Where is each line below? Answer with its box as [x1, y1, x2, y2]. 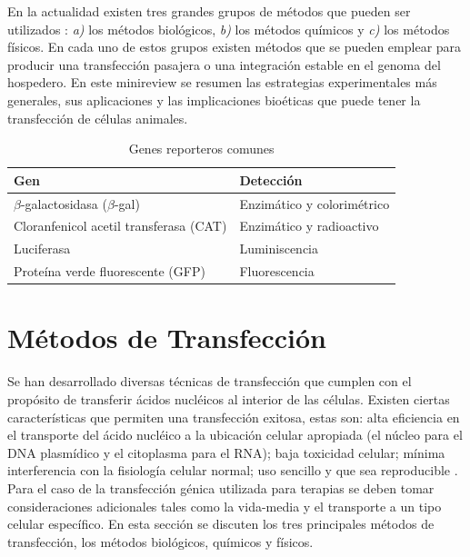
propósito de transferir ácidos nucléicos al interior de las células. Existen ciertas [7, 389, 450, 408]
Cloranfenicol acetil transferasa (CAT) [14, 216, 227, 235]
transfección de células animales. [7, 108, 188, 127]
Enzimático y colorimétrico [239, 194, 390, 213]
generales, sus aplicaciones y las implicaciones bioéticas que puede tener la [7, 90, 421, 109]
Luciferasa [14, 239, 71, 258]
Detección [239, 170, 303, 189]
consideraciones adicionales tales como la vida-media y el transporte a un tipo [7, 496, 442, 515]
